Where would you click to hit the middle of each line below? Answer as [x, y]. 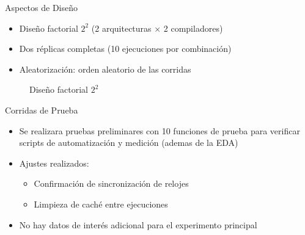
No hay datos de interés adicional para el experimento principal [138, 224]
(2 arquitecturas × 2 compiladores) [157, 28]
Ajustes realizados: [54, 163]
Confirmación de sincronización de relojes [111, 183]
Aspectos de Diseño [42, 7]
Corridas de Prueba [42, 110]
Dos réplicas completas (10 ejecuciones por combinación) [125, 49]
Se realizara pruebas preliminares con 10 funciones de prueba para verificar [160, 130]
